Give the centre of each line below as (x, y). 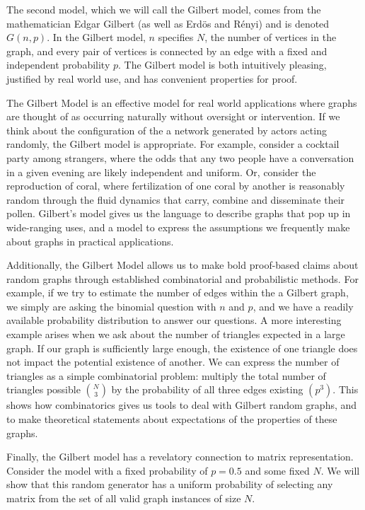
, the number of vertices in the (271, 37)
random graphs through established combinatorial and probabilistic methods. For (182, 278)
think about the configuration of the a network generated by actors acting (167, 130)
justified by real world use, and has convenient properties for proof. (152, 78)
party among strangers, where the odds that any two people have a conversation (180, 157)
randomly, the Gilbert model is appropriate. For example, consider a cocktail (173, 144)
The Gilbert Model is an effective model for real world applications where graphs (182, 102)
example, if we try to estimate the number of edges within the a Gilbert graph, (178, 292)
